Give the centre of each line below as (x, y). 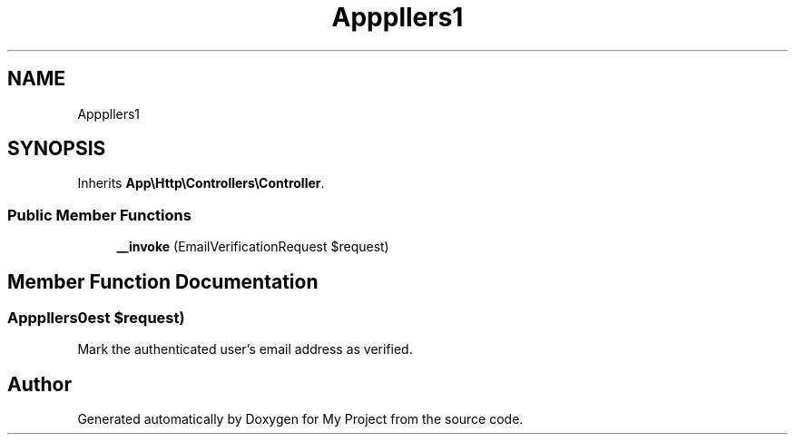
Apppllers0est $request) (96, 318)
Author (39, 384)
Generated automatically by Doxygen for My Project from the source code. (300, 419)
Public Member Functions (99, 215)
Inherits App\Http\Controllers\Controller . (201, 183)
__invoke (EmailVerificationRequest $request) (253, 247)
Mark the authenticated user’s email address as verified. (245, 349)
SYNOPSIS (57, 149)
